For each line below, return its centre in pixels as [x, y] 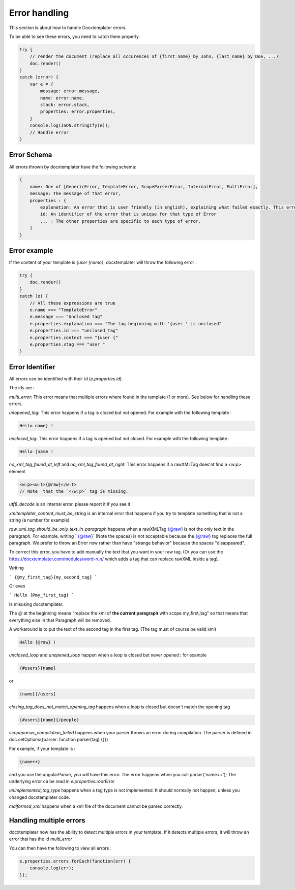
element [17, 471]
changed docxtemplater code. [40, 797]
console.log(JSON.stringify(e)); [70, 125]
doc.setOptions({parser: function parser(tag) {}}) [59, 740]
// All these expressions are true [73, 303]
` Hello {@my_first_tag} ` [42, 595]
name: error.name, [62, 98]
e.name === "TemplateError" [64, 310]
